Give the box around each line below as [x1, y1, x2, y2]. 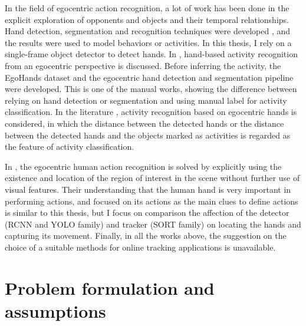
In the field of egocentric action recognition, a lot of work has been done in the [5, 2, 289, 14]
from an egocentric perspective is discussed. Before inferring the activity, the [5, 59, 281, 71]
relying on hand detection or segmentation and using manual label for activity [5, 94, 287, 106]
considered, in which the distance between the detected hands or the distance [5, 117, 284, 129]
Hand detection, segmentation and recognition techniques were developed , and [5, 25, 291, 37]
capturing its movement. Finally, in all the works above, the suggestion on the [5, 229, 287, 242]
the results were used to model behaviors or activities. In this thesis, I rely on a [5, 36, 292, 48]
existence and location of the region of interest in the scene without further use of [5, 172, 300, 184]
